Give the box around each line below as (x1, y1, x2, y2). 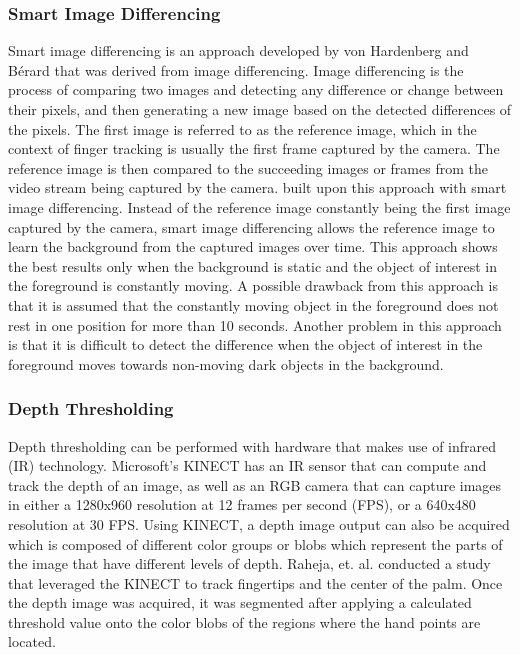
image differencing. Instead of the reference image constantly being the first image (8, 196, 511, 217)
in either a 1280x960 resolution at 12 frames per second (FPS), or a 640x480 (8, 494, 476, 515)
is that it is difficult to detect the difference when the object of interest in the (8, 334, 483, 355)
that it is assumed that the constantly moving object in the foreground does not (8, 294, 499, 315)
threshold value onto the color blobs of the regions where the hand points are (8, 611, 481, 632)
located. (8, 631, 56, 652)
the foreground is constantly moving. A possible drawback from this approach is (8, 275, 498, 296)
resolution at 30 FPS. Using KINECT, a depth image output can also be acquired (8, 513, 510, 534)
